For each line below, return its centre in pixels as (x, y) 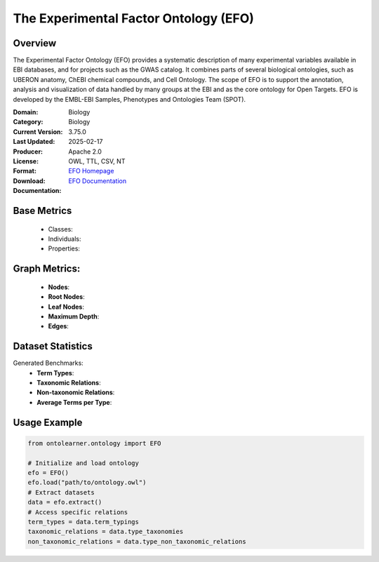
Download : (29, 181)
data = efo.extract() (65, 502)
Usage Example (48, 422)
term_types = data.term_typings (84, 522)
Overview (35, 43)
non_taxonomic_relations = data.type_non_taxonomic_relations (137, 541)
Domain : (26, 112)
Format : (25, 171)
